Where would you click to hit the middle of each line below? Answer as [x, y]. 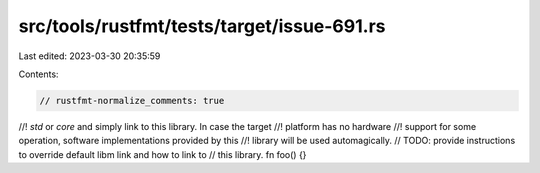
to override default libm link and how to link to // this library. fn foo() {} [162, 154]
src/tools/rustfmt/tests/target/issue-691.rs [202, 26]
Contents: [38, 74]
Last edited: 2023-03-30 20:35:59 [89, 56]
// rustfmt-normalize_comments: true [132, 100]
